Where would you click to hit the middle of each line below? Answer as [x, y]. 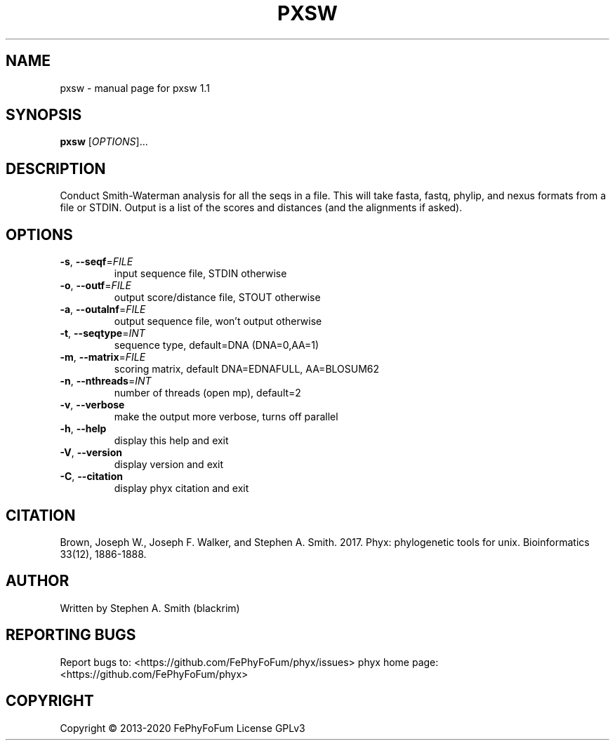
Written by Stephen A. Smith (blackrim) [150, 608]
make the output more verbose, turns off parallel [226, 417]
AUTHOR [38, 581]
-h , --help [83, 429]
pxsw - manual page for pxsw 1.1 [135, 88]
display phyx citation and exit [181, 488]
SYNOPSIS [44, 115]
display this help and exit [171, 441]
